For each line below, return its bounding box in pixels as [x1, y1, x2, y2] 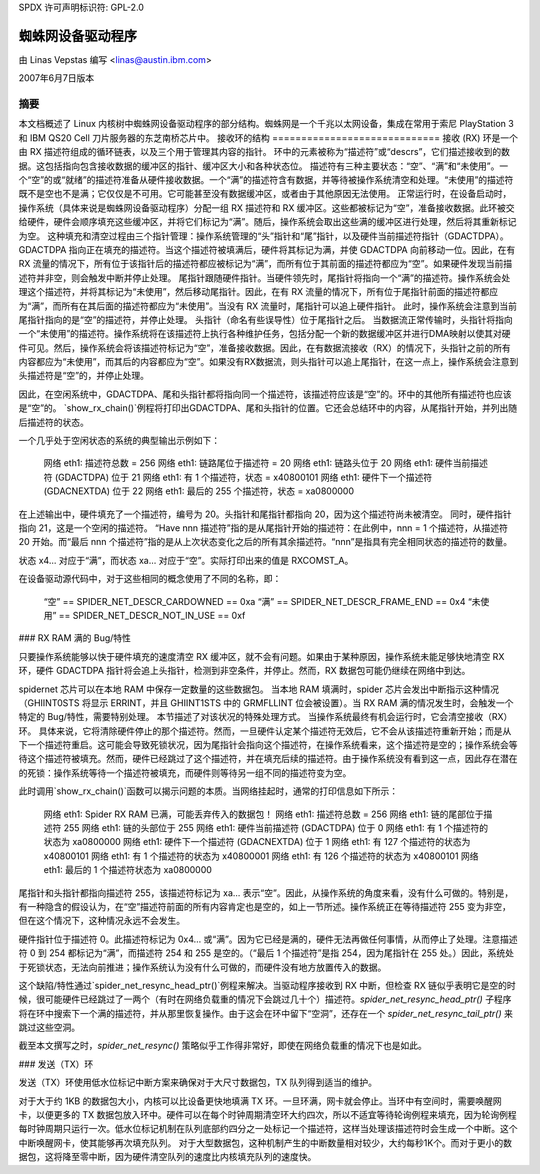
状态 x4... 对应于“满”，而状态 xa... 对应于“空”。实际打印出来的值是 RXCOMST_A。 [18, 554, 354, 566]
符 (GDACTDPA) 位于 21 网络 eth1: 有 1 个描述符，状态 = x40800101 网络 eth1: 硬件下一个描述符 [43, 471, 433, 483]
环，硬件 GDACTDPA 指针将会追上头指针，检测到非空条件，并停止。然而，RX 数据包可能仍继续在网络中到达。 [18, 665, 471, 677]
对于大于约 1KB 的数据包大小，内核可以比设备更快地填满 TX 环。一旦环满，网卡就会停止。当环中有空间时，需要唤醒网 [18, 1095, 502, 1107]
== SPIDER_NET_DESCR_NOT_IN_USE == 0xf [58, 609, 246, 621]
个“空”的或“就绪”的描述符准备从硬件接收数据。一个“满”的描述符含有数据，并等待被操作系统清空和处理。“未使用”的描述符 [18, 174, 514, 185]
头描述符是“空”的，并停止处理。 [18, 370, 150, 382]
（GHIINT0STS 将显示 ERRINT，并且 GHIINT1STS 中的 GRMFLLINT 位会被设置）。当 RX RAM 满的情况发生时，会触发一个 [18, 696, 514, 709]
